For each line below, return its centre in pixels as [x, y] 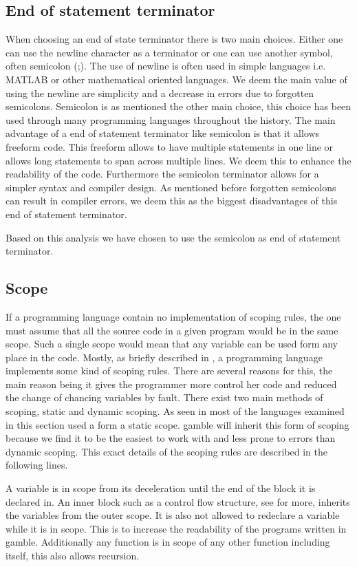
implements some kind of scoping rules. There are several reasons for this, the [169, 371]
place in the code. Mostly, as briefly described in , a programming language [164, 357]
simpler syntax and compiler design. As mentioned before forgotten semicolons [171, 187]
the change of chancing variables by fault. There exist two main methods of [164, 397]
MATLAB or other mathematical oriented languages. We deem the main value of [176, 79]
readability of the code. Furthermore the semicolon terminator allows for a [162, 174]
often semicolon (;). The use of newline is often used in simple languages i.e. [166, 66]
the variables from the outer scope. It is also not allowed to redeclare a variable [173, 515]
